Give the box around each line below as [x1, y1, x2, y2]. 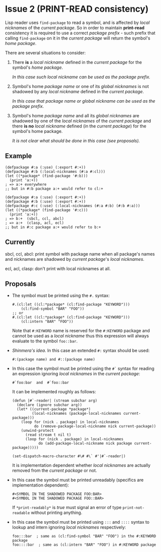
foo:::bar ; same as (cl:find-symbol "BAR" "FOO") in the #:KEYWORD [12, 534, 157, 539]
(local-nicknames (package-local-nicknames [32, 411, 122, 416]
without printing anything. [31, 510, 83, 516]
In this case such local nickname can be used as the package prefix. [12, 74, 151, 80]
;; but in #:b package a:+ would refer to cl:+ [5, 186, 104, 191]
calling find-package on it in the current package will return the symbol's [5, 35, 151, 41]
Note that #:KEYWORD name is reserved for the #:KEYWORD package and [12, 328, 150, 334]
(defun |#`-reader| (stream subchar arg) [12, 398, 97, 403]
